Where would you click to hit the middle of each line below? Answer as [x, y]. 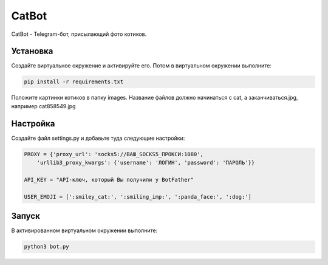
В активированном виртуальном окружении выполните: [84, 230]
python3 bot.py [46, 247]
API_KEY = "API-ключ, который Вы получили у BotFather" [109, 180]
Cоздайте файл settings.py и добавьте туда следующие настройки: [98, 138]
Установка [32, 51]
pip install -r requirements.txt [74, 82]
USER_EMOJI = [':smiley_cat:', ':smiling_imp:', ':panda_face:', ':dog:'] [138, 197]
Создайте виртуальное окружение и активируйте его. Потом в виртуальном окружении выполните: [141, 66]
